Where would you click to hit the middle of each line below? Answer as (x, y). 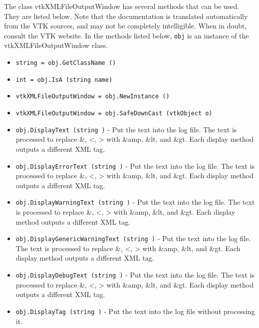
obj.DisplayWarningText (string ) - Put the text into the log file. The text (135, 202)
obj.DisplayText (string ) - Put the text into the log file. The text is (126, 129)
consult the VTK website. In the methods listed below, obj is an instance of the (127, 35)
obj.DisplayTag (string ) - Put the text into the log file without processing (135, 311)
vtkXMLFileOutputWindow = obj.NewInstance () (93, 97)
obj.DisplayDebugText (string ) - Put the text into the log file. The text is (135, 275)
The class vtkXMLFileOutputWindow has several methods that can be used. (122, 6)
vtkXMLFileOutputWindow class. (56, 45)
